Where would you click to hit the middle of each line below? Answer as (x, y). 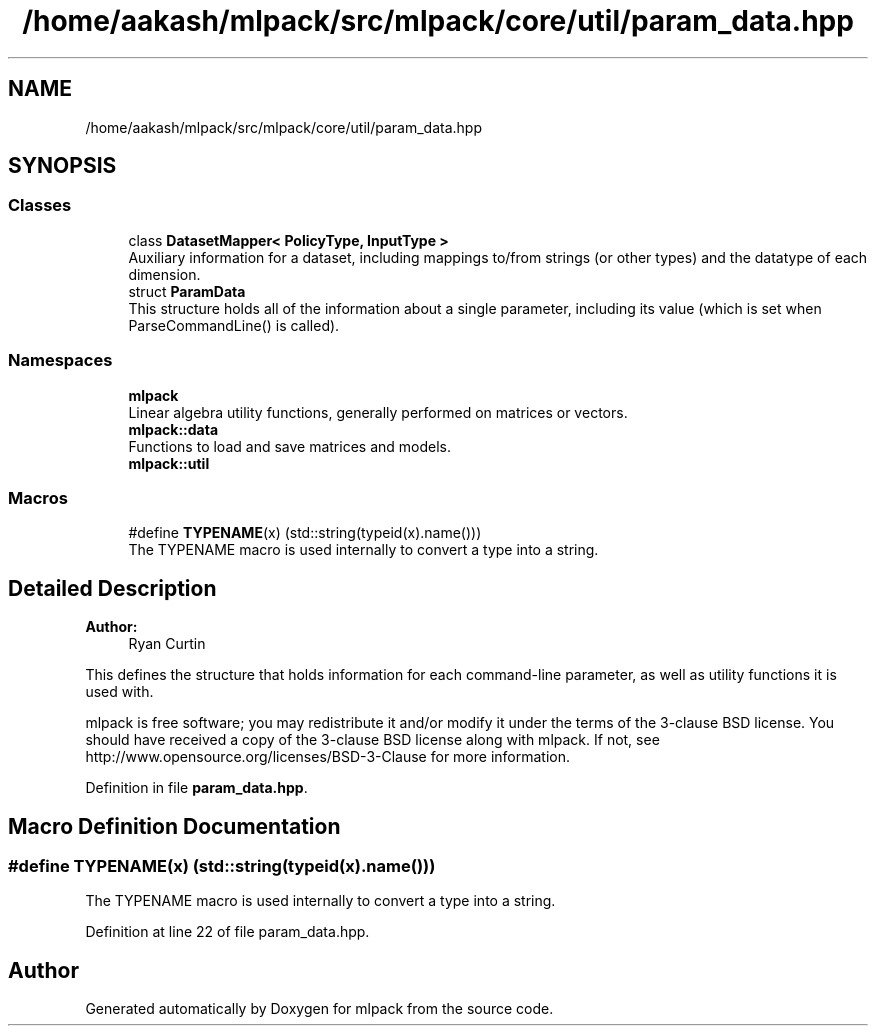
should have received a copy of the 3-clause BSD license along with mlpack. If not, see (372, 740)
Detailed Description (112, 588)
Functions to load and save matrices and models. (289, 446)
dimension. (164, 274)
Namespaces (60, 360)
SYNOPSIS (62, 166)
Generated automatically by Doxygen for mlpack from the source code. (319, 1009)
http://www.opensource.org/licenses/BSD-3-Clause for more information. (327, 757)
